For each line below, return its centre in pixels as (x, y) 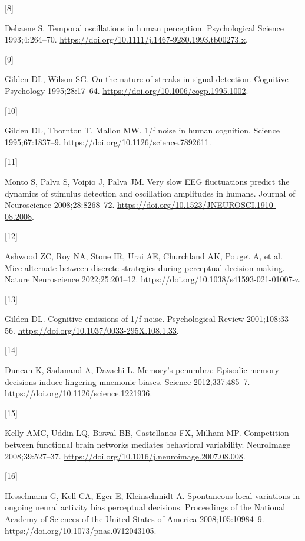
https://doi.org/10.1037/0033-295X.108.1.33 (97, 330)
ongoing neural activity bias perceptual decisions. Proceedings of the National (145, 507)
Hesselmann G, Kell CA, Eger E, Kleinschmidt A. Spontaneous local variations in (152, 495)
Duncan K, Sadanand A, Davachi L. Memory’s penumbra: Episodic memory (142, 370)
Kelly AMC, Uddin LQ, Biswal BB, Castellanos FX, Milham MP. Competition (147, 433)
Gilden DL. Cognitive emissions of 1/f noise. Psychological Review (125, 319)
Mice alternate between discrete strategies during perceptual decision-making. (145, 267)
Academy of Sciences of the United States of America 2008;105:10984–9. (135, 519)
